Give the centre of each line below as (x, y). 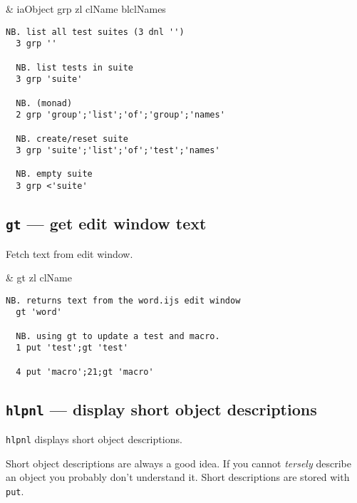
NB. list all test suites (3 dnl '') (95, 32)
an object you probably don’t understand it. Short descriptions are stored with (178, 477)
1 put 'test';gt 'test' (72, 348)
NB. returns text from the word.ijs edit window (123, 300)
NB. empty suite (54, 174)
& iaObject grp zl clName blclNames (86, 9)
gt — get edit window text (106, 223)
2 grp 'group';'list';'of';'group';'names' (120, 115)
